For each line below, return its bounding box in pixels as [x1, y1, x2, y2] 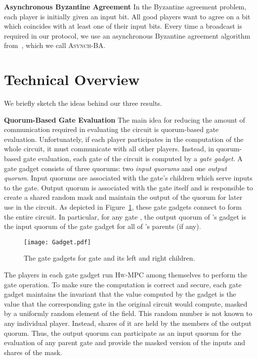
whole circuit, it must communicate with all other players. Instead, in [4, 143, 214, 154]
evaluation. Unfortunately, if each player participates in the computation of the [4, 134, 244, 144]
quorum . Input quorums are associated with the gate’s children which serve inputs [4, 173, 253, 183]
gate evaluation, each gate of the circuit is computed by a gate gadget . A [23, 153, 243, 164]
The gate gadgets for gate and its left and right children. [24, 253, 195, 263]
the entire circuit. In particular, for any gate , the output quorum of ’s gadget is [4, 211, 247, 222]
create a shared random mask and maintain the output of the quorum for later [4, 192, 243, 202]
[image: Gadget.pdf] [24, 238, 91, 246]
